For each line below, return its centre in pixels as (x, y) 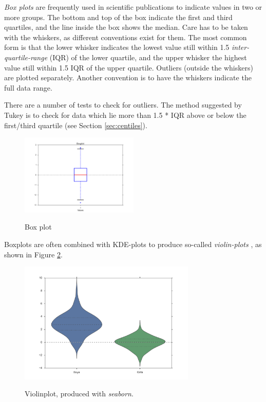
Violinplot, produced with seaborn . (79, 394)
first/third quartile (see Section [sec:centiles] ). (76, 125)
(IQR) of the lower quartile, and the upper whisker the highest (148, 57)
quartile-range (26, 57)
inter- (241, 47)
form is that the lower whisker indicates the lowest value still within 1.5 (117, 47)
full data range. (28, 87)
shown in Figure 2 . (33, 254)
